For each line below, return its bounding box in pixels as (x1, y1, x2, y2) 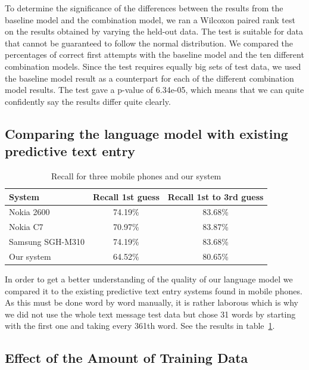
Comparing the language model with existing (5, 124, 288, 142)
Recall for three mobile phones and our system (51, 169, 221, 182)
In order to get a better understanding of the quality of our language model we (5, 273, 293, 285)
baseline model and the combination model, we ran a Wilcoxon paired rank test (5, 13, 295, 26)
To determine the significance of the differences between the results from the (5, 2, 283, 14)
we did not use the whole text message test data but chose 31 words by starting (5, 307, 296, 320)
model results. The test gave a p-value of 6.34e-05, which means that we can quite (5, 83, 304, 96)
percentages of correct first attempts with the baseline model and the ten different (5, 48, 304, 61)
